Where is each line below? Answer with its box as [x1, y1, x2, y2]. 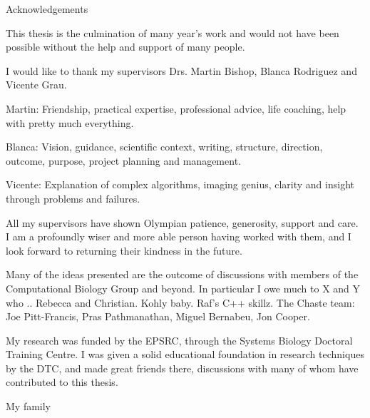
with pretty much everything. [6, 115, 134, 130]
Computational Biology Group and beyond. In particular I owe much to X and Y [6, 280, 361, 295]
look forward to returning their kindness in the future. [6, 243, 242, 258]
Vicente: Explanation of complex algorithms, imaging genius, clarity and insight [6, 177, 354, 192]
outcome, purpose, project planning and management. [6, 153, 241, 168]
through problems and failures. [6, 190, 140, 205]
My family [6, 399, 51, 414]
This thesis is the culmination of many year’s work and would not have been [6, 25, 339, 40]
